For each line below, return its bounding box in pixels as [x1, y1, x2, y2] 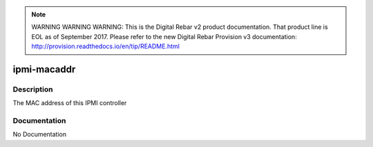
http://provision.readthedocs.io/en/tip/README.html [31, 42, 180, 51]
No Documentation [12, 131, 67, 139]
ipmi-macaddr [12, 63, 76, 75]
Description [12, 84, 53, 94]
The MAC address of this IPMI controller [12, 99, 127, 107]
